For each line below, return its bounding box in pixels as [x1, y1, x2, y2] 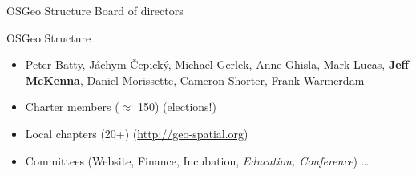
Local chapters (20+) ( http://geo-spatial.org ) [25, 125, 248, 141]
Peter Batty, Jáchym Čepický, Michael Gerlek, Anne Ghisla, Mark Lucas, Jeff [25, 56, 410, 73]
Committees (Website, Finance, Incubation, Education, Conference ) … [25, 152, 370, 169]
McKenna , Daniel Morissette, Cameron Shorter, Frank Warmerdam [25, 71, 365, 88]
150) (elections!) [137, 98, 216, 115]
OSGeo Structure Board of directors [6, 2, 184, 18]
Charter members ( [25, 98, 119, 115]
